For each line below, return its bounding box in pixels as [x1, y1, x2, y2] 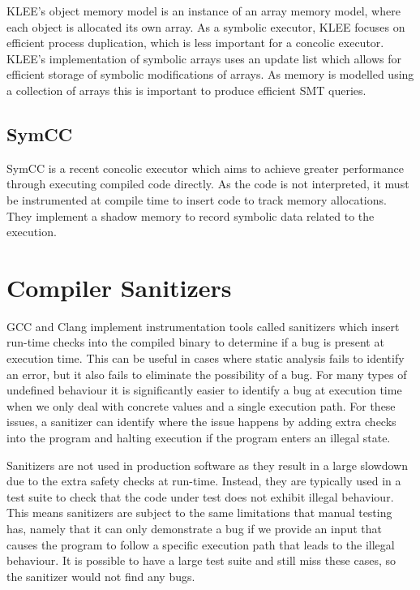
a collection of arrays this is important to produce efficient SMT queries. [6, 81, 366, 98]
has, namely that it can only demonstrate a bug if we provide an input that [6, 519, 383, 536]
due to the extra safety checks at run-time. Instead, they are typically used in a [6, 472, 401, 489]
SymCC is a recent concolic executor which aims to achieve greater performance [6, 159, 404, 176]
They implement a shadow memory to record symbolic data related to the [6, 207, 375, 224]
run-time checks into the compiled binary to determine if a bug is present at [6, 334, 384, 351]
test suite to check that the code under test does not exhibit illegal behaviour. [6, 488, 394, 505]
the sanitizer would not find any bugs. [6, 567, 195, 584]
